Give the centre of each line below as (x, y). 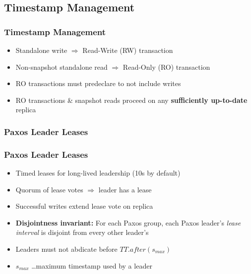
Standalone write (41, 50)
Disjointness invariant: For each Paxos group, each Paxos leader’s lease (128, 222)
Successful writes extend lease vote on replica (84, 206)
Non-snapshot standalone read (62, 67)
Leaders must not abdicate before (66, 249)
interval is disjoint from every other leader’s (82, 232)
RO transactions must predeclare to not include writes (98, 83)
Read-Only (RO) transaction (166, 67)
